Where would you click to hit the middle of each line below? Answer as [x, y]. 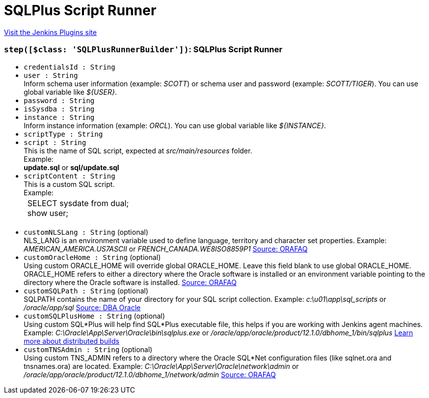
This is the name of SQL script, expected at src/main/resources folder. [138, 150]
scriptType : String [63, 134]
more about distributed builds [72, 341]
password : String [59, 100]
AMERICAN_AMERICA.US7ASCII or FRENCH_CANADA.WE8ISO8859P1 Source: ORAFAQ [166, 249]
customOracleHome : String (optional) [92, 257]
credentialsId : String [70, 67]
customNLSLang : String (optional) [86, 232]
